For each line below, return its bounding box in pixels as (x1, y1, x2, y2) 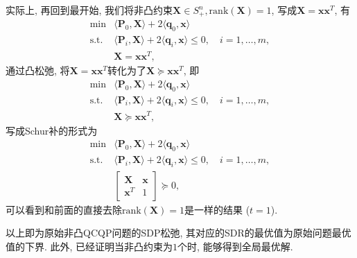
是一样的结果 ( (184, 202, 250, 216)
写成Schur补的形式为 (6, 123, 98, 137)
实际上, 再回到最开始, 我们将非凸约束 (6, 3, 173, 17)
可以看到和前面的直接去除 (6, 202, 122, 216)
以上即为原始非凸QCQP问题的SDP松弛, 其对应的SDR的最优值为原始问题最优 (6, 225, 351, 240)
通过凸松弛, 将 (6, 63, 70, 78)
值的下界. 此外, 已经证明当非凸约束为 (6, 239, 173, 254)
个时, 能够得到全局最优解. (177, 239, 293, 254)
